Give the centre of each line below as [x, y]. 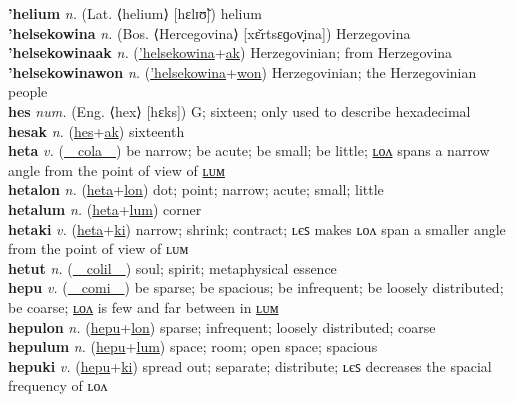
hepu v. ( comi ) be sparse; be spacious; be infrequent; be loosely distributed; [256, 287]
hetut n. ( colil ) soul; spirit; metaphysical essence [172, 267]
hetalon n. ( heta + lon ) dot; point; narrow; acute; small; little [196, 189]
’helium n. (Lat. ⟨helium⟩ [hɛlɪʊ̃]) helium [135, 13]
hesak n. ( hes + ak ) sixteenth [96, 130]
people [28, 91]
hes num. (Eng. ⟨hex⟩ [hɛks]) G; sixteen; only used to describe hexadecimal [239, 110]
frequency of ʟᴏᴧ [58, 385]
